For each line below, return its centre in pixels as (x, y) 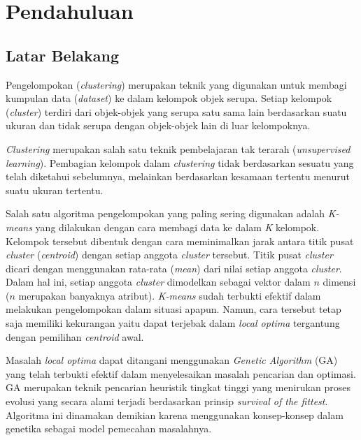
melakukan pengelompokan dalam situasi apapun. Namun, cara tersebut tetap (174, 309)
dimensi (339, 282)
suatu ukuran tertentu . (55, 190)
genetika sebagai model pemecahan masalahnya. (109, 428)
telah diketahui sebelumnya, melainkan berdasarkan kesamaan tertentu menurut (178, 176)
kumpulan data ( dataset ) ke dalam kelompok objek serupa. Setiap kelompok (169, 98)
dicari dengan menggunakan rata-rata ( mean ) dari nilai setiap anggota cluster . (174, 268)
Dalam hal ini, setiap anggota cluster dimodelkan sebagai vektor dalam (158, 282)
